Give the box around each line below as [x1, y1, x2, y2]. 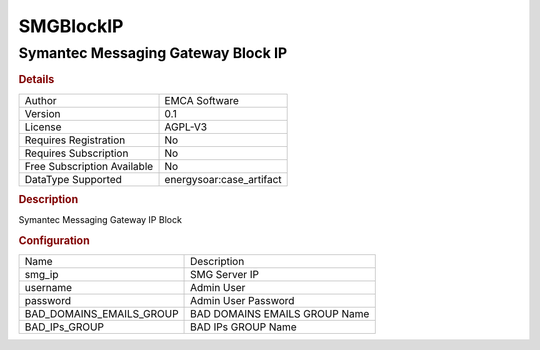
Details [18, 73, 55, 87]
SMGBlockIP [18, 15, 124, 37]
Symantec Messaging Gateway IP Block [18, 214, 182, 226]
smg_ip [24, 268, 59, 282]
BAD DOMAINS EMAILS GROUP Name [190, 307, 370, 321]
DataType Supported [24, 172, 122, 186]
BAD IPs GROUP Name [190, 320, 297, 334]
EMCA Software [164, 93, 240, 107]
